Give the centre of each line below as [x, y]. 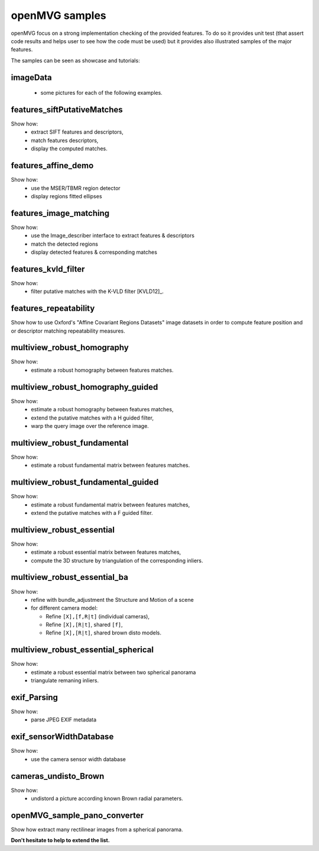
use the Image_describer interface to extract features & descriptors [113, 236]
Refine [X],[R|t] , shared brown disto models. [104, 633]
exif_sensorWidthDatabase [62, 737]
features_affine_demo [52, 166]
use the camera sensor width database [79, 759]
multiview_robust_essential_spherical [82, 650]
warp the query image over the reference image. [90, 425]
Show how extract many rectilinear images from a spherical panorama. [97, 829]
